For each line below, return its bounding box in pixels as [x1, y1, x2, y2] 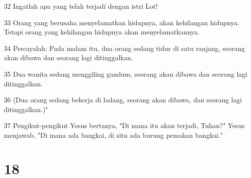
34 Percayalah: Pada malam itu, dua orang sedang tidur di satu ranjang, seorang [4, 43, 245, 53]
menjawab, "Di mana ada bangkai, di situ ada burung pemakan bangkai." [4, 129, 223, 140]
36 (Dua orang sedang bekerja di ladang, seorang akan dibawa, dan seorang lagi [4, 95, 242, 105]
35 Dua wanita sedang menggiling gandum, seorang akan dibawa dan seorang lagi [4, 68, 248, 79]
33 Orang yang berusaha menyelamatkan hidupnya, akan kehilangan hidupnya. [4, 17, 240, 27]
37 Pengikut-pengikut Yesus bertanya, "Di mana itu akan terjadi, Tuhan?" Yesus [4, 120, 245, 130]
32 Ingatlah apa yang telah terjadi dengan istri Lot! [4, 1, 158, 11]
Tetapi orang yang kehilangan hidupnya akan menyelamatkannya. [4, 27, 200, 37]
